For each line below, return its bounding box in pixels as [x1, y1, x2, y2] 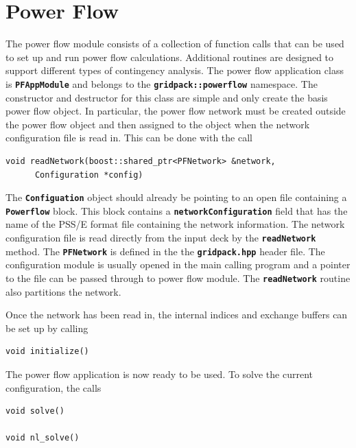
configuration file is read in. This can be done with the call [5, 130, 252, 145]
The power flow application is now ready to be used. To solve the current [5, 366, 313, 381]
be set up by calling [5, 320, 88, 335]
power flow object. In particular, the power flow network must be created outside [5, 104, 346, 118]
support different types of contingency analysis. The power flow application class [5, 63, 344, 78]
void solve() [5, 406, 64, 416]
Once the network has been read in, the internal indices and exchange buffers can [5, 307, 348, 322]
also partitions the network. [5, 284, 121, 298]
